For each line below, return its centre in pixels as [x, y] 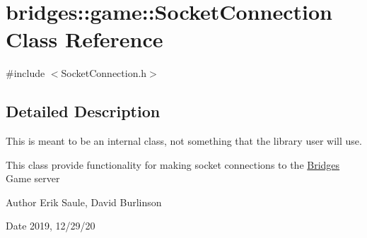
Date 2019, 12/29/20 [51, 226]
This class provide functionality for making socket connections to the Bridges [173, 164]
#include [25, 73]
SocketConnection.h [104, 73]
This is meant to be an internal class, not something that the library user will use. [184, 141]
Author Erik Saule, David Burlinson [84, 202]
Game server [33, 178]
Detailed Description [83, 111]
